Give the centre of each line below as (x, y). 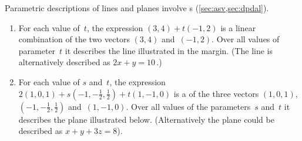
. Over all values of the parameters (188, 106)
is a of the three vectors (216, 93)
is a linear (238, 27)
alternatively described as (64, 62)
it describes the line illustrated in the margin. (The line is (169, 50)
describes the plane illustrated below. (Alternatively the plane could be (146, 119)
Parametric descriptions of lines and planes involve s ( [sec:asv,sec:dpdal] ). (137, 8)
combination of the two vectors (74, 39)
